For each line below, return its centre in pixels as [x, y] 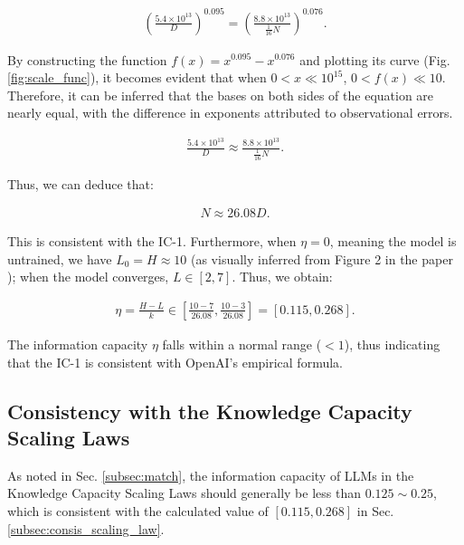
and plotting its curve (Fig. [375, 59]
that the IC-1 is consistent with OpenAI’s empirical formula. [175, 362]
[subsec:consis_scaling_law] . [86, 528]
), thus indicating [392, 344]
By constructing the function [87, 59]
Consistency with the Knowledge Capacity [210, 411]
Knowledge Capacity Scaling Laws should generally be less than [184, 493]
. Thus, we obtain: [282, 277]
